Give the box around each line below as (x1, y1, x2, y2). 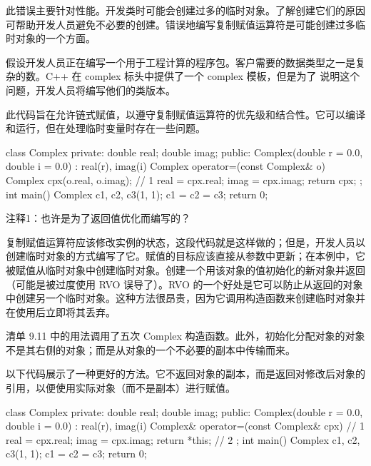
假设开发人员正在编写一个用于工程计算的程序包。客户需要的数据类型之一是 (6, 54, 355, 69)
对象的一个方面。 (15, 31, 96, 46)
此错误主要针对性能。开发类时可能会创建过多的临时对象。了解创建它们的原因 (6, 3, 365, 17)
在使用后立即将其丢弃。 (6, 304, 116, 319)
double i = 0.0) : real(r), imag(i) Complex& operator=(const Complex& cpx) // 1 (6, 418, 365, 433)
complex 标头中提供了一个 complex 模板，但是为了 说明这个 (85, 69, 360, 83)
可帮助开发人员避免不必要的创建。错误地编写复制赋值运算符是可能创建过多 (6, 16, 355, 31)
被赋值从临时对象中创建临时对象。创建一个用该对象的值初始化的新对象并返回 (6, 262, 365, 277)
